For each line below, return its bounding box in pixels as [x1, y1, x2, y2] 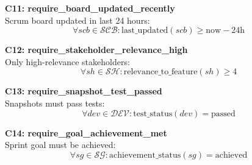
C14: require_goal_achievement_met [5, 126, 167, 139]
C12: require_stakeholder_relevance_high [5, 43, 188, 56]
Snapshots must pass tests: [5, 96, 105, 109]
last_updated [121, 26, 168, 35]
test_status [133, 109, 173, 118]
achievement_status [109, 150, 181, 160]
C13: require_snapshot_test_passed [5, 85, 162, 97]
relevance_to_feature [123, 68, 198, 77]
